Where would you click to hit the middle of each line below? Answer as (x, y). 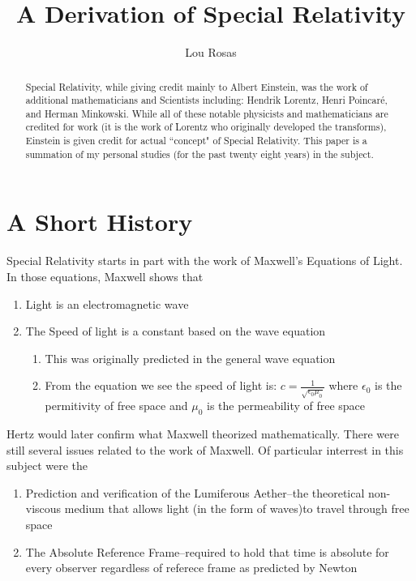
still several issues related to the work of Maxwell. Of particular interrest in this (205, 449)
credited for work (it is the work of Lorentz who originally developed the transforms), (206, 127)
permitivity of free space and (116, 406)
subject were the (47, 466)
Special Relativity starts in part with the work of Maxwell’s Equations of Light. (205, 261)
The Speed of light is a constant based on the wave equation (176, 331)
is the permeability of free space (286, 406)
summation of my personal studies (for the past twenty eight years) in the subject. (199, 154)
